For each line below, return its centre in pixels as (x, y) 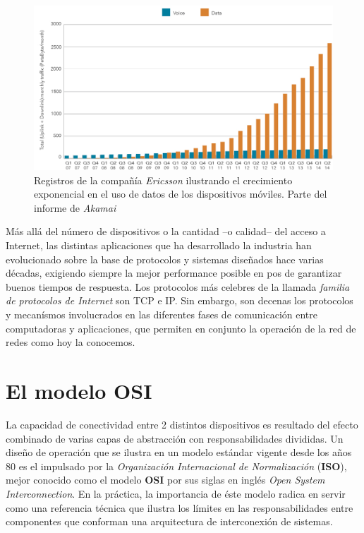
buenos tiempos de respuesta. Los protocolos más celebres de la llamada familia (178, 286)
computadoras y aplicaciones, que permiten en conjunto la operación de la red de (181, 328)
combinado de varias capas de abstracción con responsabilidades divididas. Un (175, 438)
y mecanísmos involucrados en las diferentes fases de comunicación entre (162, 315)
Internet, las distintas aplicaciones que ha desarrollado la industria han (159, 245)
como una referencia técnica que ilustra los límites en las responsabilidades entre (180, 507)
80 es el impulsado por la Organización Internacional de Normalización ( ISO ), (176, 466)
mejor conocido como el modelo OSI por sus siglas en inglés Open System (165, 480)
